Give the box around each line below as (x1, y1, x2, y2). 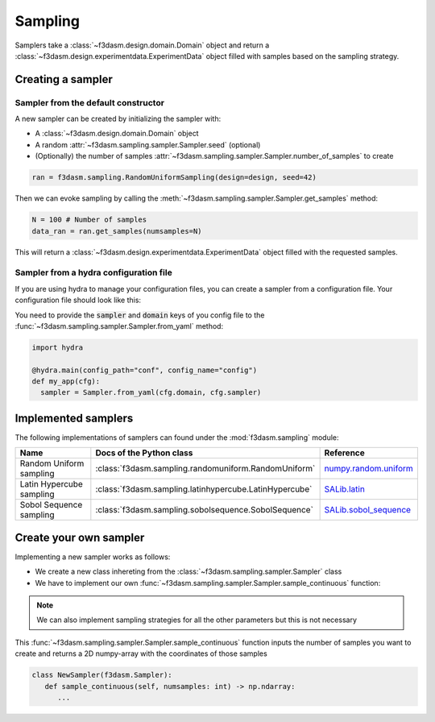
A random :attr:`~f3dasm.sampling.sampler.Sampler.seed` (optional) (35, 139, 261, 149)
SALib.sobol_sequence (324, 504, 411, 516)
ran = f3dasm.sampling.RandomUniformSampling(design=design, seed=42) (31, 173, 317, 182)
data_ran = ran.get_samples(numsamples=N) (31, 226, 202, 235)
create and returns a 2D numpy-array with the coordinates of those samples (14, 649, 267, 658)
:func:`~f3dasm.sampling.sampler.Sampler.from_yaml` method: (14, 321, 224, 330)
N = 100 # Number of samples (31, 215, 147, 225)
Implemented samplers (14, 411, 134, 425)
